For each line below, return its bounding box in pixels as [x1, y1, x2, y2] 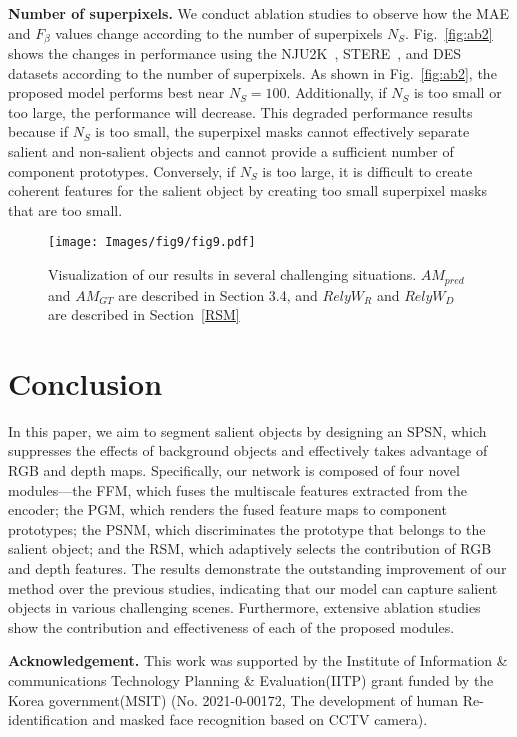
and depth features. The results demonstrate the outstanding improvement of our [8, 557, 507, 578]
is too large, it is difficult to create [262, 160, 473, 181]
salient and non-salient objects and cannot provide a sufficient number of [8, 141, 454, 162]
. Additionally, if [286, 82, 387, 103]
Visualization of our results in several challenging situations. [48, 264, 417, 285]
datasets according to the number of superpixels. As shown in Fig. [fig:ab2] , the [8, 62, 497, 83]
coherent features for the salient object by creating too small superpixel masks [8, 180, 487, 201]
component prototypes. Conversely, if [8, 160, 235, 181]
